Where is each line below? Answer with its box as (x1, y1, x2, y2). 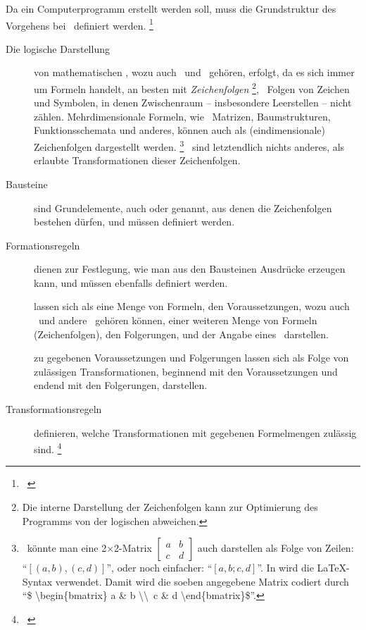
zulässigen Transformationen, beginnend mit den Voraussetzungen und (34, 364, 338, 378)
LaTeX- (317, 560, 350, 575)
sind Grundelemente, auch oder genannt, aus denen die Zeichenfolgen (34, 200, 332, 215)
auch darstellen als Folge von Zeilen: (197, 541, 354, 555)
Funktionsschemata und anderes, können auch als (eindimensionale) (34, 123, 326, 137)
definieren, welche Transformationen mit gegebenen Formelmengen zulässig (34, 425, 357, 440)
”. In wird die (257, 560, 314, 575)
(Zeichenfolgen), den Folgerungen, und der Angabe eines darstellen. (34, 326, 329, 341)
